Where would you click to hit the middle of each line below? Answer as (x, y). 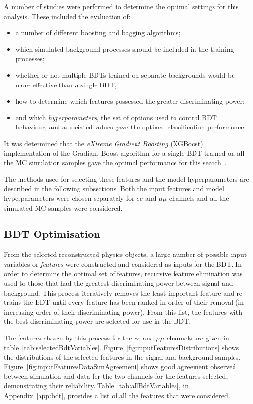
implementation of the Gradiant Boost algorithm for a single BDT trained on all (124, 153)
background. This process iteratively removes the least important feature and (119, 292)
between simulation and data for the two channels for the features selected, (116, 376)
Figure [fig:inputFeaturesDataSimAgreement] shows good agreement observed (120, 366)
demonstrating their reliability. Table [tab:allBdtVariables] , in (96, 386)
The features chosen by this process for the (68, 338)
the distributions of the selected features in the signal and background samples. (122, 357)
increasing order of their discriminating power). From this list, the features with (123, 311)
